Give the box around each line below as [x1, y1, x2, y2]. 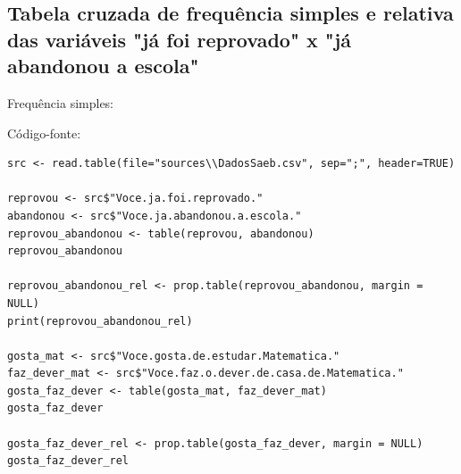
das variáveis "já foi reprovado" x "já [7, 25, 352, 53]
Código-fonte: [7, 123, 81, 142]
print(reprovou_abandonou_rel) [7, 314, 193, 328]
